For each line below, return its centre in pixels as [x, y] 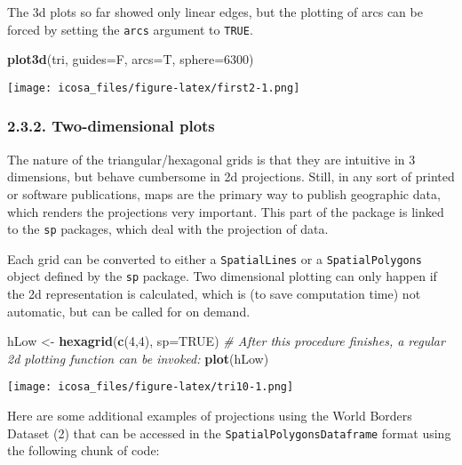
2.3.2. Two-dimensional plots [111, 126]
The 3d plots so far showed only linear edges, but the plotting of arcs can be [215, 12]
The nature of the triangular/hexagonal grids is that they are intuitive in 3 [211, 159]
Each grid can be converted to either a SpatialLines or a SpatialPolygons [215, 258]
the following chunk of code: [84, 450]
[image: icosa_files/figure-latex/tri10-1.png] [151, 387]
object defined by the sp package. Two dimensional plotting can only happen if [222, 276]
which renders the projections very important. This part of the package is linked [226, 211]
